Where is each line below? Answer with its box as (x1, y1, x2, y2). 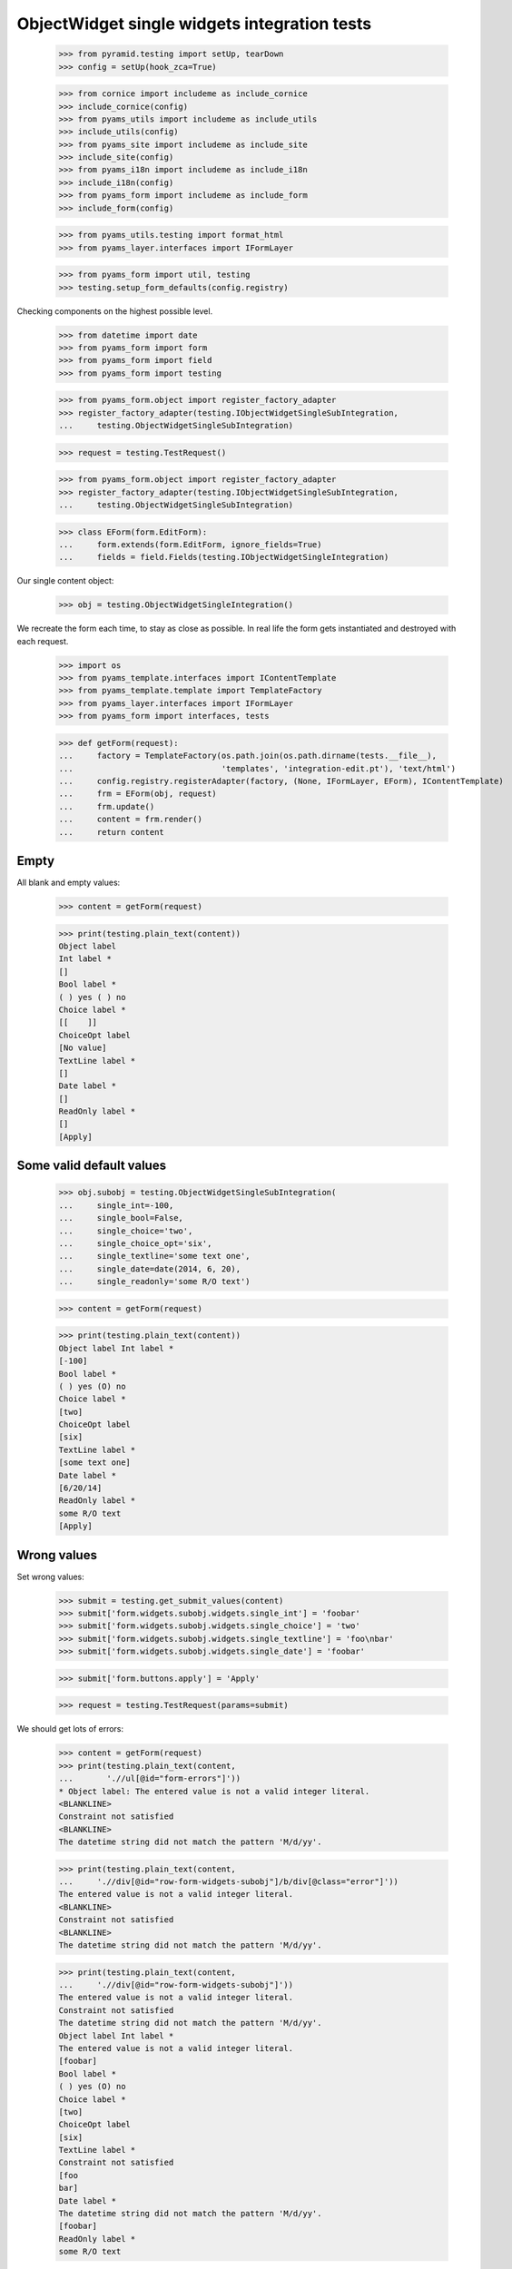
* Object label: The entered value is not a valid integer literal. (58, 1786, 370, 1796)
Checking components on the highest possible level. (16, 305, 213, 317)
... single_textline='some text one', (58, 1251, 251, 1262)
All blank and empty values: (16, 877, 121, 889)
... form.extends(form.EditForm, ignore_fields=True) (58, 539, 322, 549)
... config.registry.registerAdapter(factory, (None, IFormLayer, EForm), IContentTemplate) (58, 776, 504, 786)
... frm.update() (58, 801, 155, 811)
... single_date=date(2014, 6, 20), (58, 1263, 241, 1274)
